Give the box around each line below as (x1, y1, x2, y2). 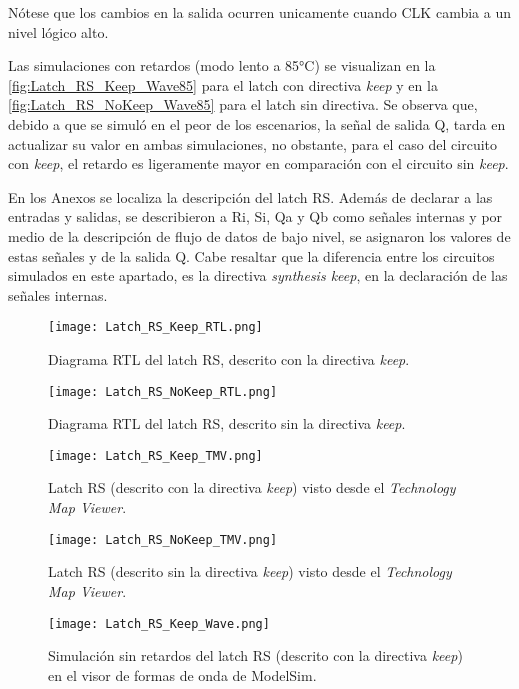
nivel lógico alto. (8, 21, 109, 42)
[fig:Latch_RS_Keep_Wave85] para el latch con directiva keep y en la (8, 74, 438, 95)
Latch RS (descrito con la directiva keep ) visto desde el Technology (48, 477, 456, 498)
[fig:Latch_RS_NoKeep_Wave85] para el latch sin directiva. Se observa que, (8, 94, 478, 115)
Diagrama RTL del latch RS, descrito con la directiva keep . (48, 348, 410, 369)
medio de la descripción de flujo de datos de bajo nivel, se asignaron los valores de (8, 225, 511, 246)
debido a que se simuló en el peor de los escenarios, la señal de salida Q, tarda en (8, 113, 506, 134)
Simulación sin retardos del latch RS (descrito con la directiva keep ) (48, 645, 463, 666)
